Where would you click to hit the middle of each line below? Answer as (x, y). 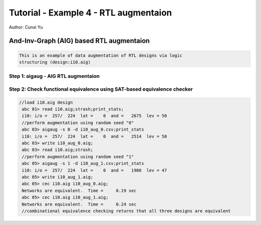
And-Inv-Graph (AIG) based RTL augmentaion (79, 41)
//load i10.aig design (46, 102)
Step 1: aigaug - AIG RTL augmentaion (54, 76)
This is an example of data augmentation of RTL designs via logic (101, 55)
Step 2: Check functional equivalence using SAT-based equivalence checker (101, 89)
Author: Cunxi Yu (26, 27)
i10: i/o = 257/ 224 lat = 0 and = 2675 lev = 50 (94, 116)
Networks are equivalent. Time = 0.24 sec (79, 204)
